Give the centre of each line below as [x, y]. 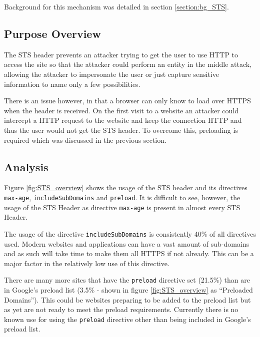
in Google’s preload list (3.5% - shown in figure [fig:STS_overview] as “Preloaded [128, 289]
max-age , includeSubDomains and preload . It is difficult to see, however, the [122, 197]
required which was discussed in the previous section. [85, 140]
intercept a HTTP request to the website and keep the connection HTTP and [123, 120]
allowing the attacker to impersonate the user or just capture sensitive [111, 74]
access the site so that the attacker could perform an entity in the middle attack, [128, 64]
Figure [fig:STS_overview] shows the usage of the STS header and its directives [126, 187]
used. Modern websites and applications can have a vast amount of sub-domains [127, 243]
